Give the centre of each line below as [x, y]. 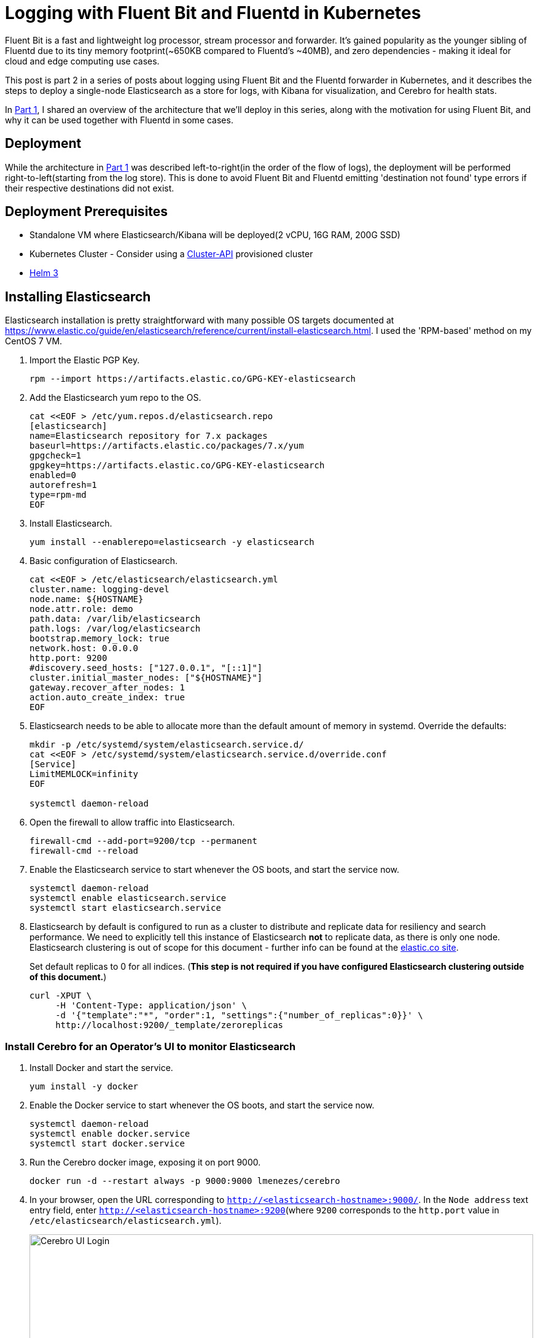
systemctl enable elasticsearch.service [128, 898]
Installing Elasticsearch [78, 296]
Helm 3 [44, 273]
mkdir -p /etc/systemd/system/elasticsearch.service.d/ [167, 745]
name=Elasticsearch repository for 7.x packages [149, 436]
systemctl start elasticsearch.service [125, 908]
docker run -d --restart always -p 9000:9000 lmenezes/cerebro [185, 1181]
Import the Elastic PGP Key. [85, 360]
